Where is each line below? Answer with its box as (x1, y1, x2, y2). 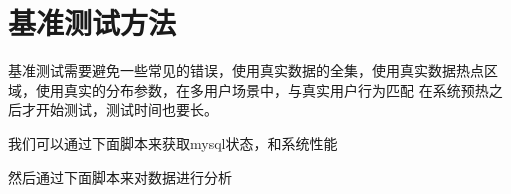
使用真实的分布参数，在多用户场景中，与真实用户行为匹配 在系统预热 (35, 79, 489, 100)
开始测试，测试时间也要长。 (35, 99, 218, 120)
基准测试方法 (8, 2, 177, 43)
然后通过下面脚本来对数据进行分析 (8, 166, 232, 187)
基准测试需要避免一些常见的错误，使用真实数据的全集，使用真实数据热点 (8, 60, 484, 81)
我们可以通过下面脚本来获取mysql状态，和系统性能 (8, 132, 338, 153)
